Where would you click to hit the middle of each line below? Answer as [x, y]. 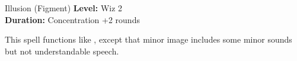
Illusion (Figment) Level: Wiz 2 [64, 8]
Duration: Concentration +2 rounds [72, 19]
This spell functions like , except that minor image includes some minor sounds [148, 39]
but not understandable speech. [62, 51]
